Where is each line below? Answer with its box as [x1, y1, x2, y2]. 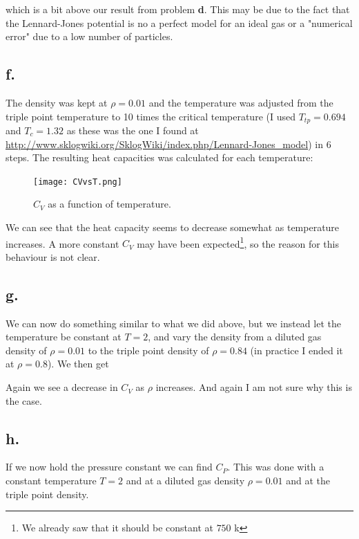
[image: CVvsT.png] [33, 176, 122, 187]
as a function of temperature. [48, 197, 171, 211]
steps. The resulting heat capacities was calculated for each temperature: [6, 150, 313, 165]
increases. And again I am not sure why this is [155, 380, 352, 394]
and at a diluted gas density [126, 473, 245, 488]
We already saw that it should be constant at [21, 520, 213, 535]
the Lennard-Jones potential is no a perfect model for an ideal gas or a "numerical [6, 15, 353, 30]
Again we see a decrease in [6, 380, 118, 394]
